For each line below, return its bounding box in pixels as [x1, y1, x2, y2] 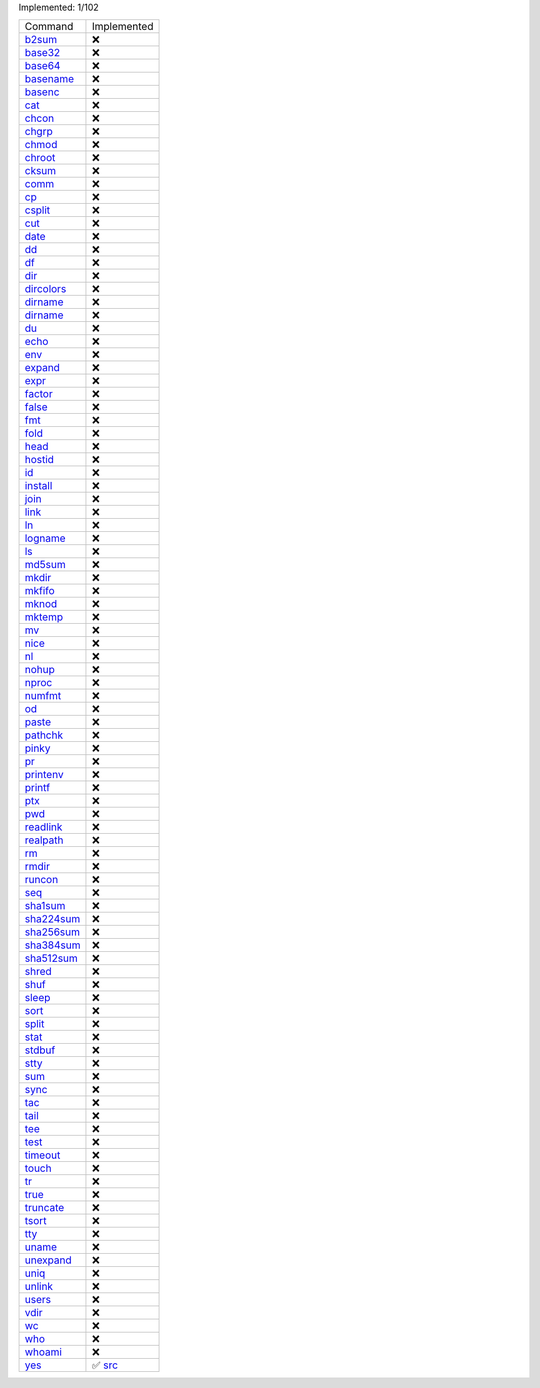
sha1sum [24, 899, 66, 913]
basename [24, 72, 75, 86]
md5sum [24, 558, 66, 572]
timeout [24, 1148, 61, 1162]
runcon [24, 873, 59, 887]
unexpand [24, 1253, 72, 1267]
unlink [24, 1280, 54, 1294]
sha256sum [24, 925, 80, 939]
